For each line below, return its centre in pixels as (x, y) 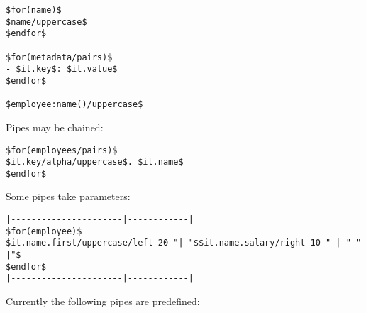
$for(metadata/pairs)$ (59, 57)
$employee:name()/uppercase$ (74, 105)
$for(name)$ (34, 10)
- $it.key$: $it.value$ (62, 69)
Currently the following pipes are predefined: (103, 301)
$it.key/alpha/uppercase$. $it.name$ (95, 162)
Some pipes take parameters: (68, 196)
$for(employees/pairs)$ (62, 150)
